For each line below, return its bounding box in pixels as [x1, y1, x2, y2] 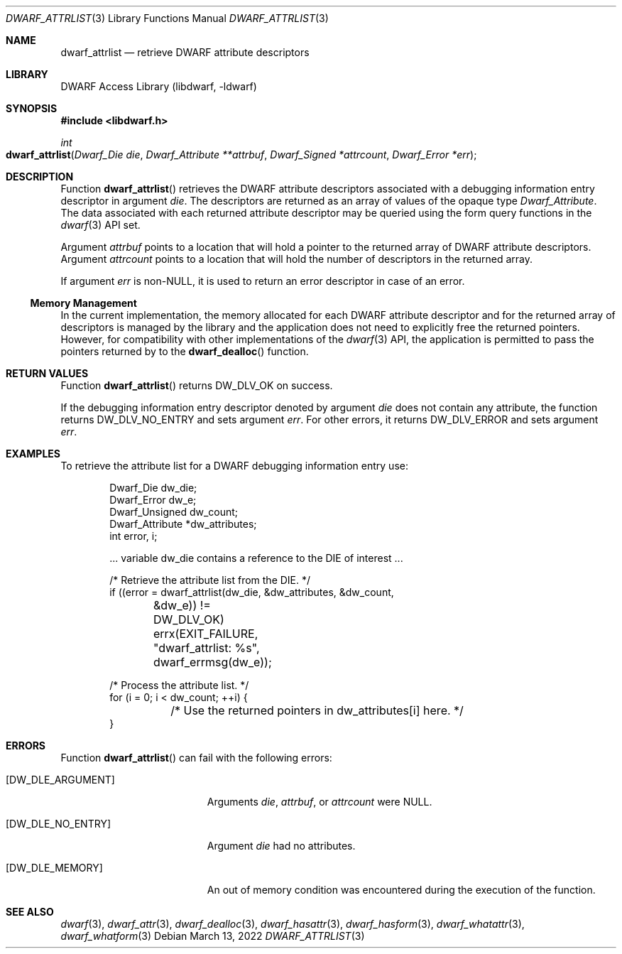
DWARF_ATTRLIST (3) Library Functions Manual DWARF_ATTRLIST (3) [6, 12, 329, 24]
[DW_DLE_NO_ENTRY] [6, 818, 111, 830]
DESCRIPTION [6, 170, 74, 183]
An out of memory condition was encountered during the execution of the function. [207, 884, 596, 896]
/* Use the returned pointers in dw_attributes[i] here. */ [170, 703, 464, 717]
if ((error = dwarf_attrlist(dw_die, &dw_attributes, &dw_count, [109, 586, 394, 598]
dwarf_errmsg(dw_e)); [153, 655, 272, 669]
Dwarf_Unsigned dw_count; [109, 506, 239, 518]
